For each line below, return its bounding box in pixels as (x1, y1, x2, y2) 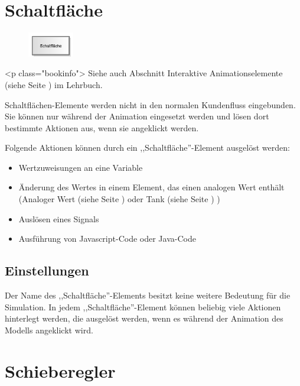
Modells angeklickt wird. (5, 323, 93, 336)
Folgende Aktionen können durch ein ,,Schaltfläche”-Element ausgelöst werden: (5, 141, 290, 154)
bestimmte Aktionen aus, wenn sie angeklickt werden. (5, 121, 199, 134)
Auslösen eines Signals (18, 212, 99, 225)
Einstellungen (5, 261, 89, 280)
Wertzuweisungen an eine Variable (18, 161, 143, 173)
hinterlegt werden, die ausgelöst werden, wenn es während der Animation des (5, 312, 283, 325)
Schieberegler (5, 358, 116, 382)
